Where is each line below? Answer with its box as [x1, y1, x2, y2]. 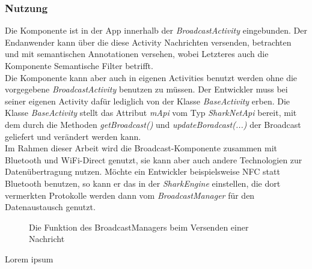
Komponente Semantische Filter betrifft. [5, 59, 153, 71]
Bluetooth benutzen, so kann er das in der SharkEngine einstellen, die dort [5, 177, 281, 189]
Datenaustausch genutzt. [5, 201, 96, 213]
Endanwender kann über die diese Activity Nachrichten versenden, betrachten [5, 35, 292, 48]
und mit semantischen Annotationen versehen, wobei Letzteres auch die [5, 47, 269, 60]
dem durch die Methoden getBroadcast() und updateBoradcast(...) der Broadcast [5, 118, 301, 130]
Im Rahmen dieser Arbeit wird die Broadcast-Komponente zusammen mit [5, 142, 278, 154]
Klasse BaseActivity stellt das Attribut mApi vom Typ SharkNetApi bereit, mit [5, 106, 297, 119]
